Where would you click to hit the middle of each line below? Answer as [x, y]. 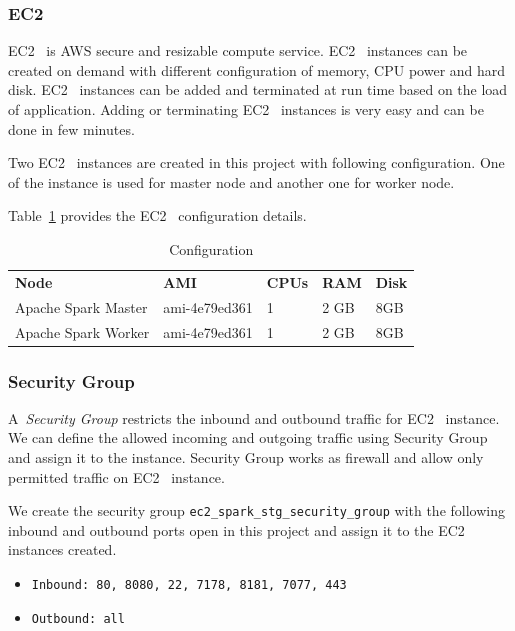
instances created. [62, 549]
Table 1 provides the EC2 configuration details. [157, 215]
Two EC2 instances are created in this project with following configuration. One [256, 162]
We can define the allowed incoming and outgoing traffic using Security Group [248, 437]
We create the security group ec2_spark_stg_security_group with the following [256, 510]
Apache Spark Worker [82, 331]
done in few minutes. [71, 128]
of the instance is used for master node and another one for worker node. [231, 181]
